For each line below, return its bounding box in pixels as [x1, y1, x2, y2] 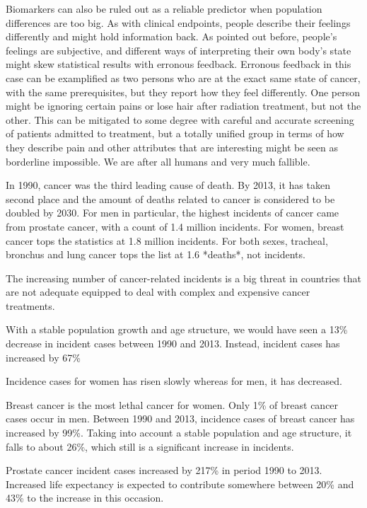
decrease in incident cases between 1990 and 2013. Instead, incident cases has [6, 336, 340, 351]
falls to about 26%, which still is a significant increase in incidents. [6, 439, 294, 454]
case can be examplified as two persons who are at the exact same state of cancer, [6, 70, 361, 85]
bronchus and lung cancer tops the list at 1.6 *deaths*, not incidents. [6, 247, 305, 262]
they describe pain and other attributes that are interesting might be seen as [6, 139, 338, 154]
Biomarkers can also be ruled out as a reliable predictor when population [6, 1, 322, 16]
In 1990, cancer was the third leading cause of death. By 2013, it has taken [6, 178, 330, 192]
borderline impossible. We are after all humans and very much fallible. [6, 154, 310, 168]
